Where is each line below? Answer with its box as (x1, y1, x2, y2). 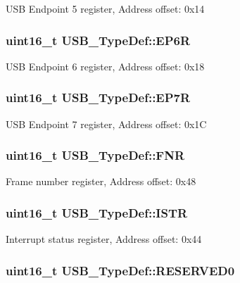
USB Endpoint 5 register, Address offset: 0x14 (6, 1, 205, 15)
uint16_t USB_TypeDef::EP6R (6, 31, 191, 49)
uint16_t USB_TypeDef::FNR (6, 146, 185, 164)
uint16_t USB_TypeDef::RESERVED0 (6, 261, 235, 279)
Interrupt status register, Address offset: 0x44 (6, 232, 202, 246)
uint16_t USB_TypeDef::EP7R (6, 89, 191, 106)
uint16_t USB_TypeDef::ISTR (6, 203, 188, 221)
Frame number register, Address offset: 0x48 (6, 174, 196, 189)
